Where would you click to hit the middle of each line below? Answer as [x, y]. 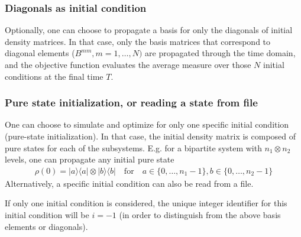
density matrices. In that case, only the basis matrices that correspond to [138, 41]
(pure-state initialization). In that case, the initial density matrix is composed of [150, 136]
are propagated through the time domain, [220, 53]
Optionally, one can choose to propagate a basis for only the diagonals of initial [149, 30]
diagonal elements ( [40, 53]
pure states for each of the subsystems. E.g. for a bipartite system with [133, 147]
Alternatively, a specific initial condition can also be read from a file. [129, 183]
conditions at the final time [54, 76]
